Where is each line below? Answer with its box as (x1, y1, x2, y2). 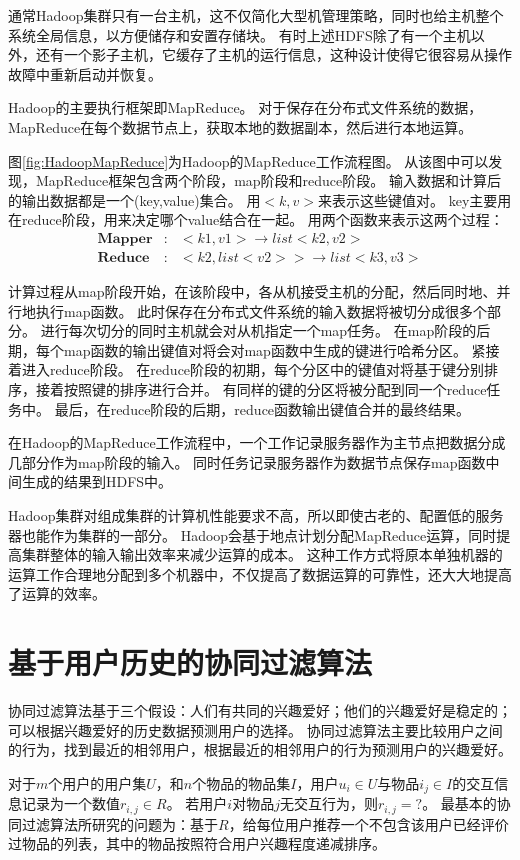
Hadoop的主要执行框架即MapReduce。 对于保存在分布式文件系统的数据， (8, 97, 483, 118)
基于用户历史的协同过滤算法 (8, 642, 373, 683)
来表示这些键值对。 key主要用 (318, 189, 512, 210)
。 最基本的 (422, 793, 497, 814)
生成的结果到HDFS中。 (21, 471, 173, 492)
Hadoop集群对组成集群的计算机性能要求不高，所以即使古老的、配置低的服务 (8, 504, 504, 525)
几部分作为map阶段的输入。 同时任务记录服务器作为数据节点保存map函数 (8, 451, 486, 472)
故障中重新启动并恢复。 (8, 63, 162, 84)
